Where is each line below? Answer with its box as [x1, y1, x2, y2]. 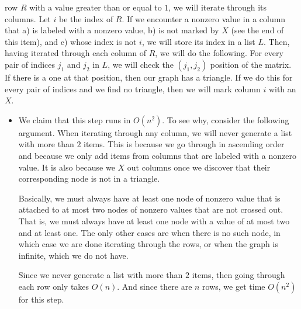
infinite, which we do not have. [18, 249, 129, 261]
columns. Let [5, 12, 51, 25]
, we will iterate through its [168, 1, 267, 13]
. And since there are [117, 280, 192, 292]
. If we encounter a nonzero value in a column [122, 12, 286, 25]
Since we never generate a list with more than [18, 269, 183, 281]
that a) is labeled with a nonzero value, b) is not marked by [5, 24, 219, 36]
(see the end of [231, 24, 284, 36]
